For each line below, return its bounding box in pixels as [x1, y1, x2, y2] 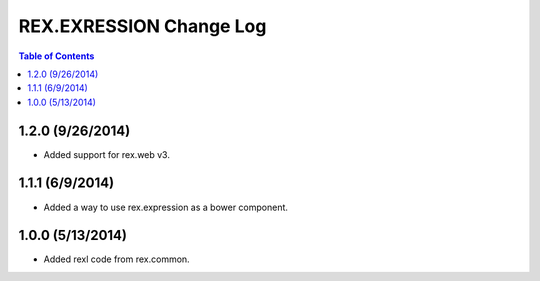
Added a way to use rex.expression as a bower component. [43, 201, 289, 213]
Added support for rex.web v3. [43, 148, 170, 160]
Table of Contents [18, 50, 95, 62]
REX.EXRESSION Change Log [18, 15, 267, 37]
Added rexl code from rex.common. [43, 253, 190, 265]
